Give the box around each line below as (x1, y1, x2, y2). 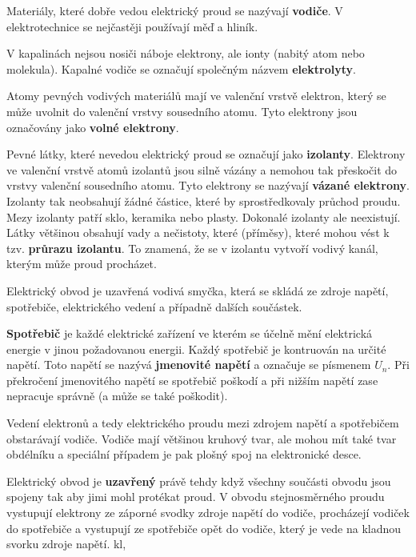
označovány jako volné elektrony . (6, 118, 179, 135)
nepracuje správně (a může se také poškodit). (6, 387, 228, 404)
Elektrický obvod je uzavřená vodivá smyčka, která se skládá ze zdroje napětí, (6, 282, 389, 299)
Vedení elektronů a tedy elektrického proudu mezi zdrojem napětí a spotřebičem (6, 415, 399, 431)
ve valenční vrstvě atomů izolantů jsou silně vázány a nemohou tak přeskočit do (6, 161, 398, 178)
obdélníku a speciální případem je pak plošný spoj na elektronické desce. (6, 446, 362, 463)
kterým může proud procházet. (6, 255, 157, 272)
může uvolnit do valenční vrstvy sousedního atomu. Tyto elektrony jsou (6, 102, 358, 119)
